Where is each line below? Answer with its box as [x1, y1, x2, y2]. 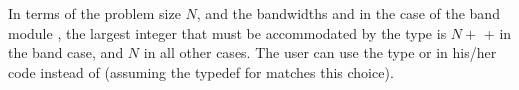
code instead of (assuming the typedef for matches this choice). [8, 61, 394, 82]
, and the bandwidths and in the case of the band [196, 3, 500, 23]
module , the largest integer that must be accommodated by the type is [8, 22, 447, 43]
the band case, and [8, 42, 124, 63]
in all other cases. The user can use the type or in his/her [143, 42, 497, 63]
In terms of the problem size [8, 3, 181, 23]
